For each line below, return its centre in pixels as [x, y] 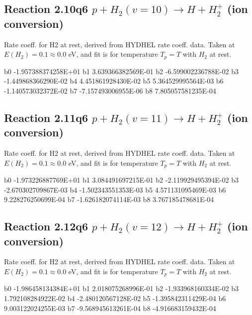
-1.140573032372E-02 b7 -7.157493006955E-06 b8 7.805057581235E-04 [110, 90]
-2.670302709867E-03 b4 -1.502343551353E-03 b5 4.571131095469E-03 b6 [115, 189]
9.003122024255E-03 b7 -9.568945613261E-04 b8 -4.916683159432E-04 [110, 308]
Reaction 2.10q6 [46, 9]
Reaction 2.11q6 [46, 117]
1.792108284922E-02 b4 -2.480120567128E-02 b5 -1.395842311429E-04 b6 [115, 298]
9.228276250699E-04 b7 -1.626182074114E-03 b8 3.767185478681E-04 [109, 199]
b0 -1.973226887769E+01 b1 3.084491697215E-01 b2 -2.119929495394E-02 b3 [121, 180]
